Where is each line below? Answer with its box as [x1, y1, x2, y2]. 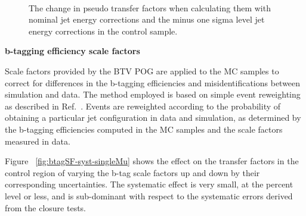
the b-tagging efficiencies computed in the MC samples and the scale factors [5, 123, 283, 135]
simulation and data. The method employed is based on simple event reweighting [5, 88, 301, 101]
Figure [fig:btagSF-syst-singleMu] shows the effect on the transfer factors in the [5, 155, 299, 167]
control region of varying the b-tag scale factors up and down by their [5, 166, 260, 179]
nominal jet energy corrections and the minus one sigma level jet [29, 13, 265, 26]
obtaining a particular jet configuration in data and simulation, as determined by [5, 111, 301, 124]
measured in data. [5, 134, 70, 147]
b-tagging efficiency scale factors [5, 45, 140, 57]
